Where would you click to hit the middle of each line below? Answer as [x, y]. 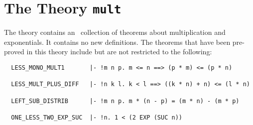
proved [14, 52]
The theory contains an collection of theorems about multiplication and [115, 32]
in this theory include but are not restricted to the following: [119, 52]
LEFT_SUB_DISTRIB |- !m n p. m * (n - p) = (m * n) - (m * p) [125, 101]
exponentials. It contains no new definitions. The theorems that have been [117, 42]
